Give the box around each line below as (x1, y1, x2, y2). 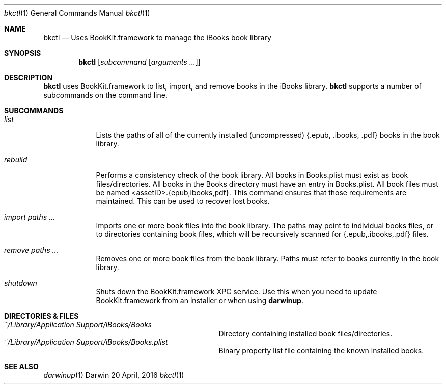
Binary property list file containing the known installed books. (218, 346, 424, 355)
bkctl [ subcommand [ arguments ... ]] (78, 57, 201, 66)
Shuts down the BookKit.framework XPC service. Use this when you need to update (96, 287, 377, 296)
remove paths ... (4, 246, 59, 254)
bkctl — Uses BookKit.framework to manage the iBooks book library (43, 33, 271, 42)
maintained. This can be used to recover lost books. (96, 197, 270, 205)
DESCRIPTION (4, 73, 53, 82)
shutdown (4, 279, 37, 287)
